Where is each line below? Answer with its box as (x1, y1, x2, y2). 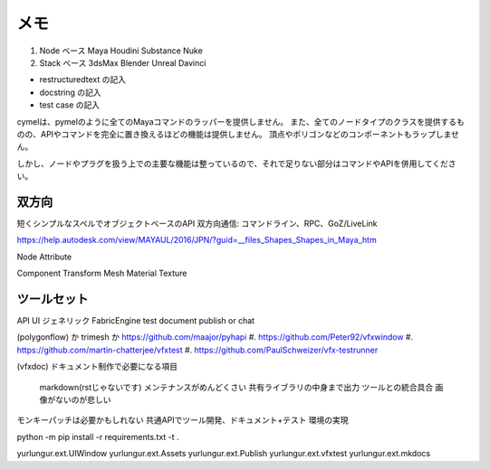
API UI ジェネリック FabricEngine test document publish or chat (16, 315, 255, 326)
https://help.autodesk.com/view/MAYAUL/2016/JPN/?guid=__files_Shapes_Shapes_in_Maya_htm (16, 235, 378, 246)
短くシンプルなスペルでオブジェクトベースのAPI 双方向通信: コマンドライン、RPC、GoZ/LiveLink (16, 218, 378, 229)
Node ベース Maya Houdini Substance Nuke (39, 45, 203, 56)
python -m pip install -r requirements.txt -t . (16, 431, 180, 442)
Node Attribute (16, 251, 72, 262)
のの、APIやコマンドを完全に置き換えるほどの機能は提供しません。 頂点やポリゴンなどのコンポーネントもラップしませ (16, 128, 460, 139)
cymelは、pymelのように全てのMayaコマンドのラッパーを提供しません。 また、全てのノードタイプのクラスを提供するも (16, 116, 465, 127)
